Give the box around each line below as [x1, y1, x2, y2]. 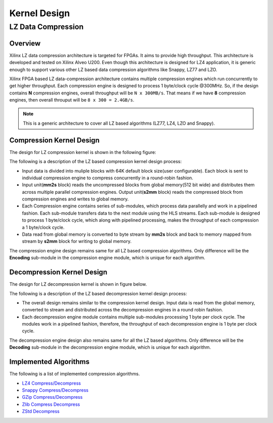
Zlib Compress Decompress [22, 401, 80, 407]
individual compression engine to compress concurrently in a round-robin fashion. [22, 175, 194, 181]
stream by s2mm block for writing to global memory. [22, 238, 131, 244]
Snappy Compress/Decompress [22, 387, 88, 393]
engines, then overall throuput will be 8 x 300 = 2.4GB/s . [9, 97, 134, 103]
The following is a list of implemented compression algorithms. [9, 371, 140, 377]
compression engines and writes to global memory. [22, 196, 129, 202]
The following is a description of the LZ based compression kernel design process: [9, 158, 182, 165]
